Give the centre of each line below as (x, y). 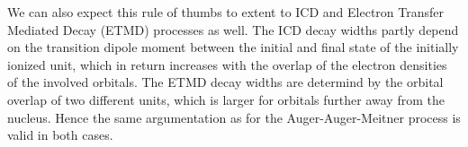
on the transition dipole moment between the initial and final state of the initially (233, 47)
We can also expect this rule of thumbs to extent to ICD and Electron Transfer (226, 12)
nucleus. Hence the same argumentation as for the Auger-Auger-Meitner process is (234, 117)
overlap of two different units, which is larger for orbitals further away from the (226, 99)
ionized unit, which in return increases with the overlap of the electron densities (227, 64)
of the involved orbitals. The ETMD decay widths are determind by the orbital (225, 82)
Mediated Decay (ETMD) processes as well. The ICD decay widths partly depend (233, 29)
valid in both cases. (60, 135)
